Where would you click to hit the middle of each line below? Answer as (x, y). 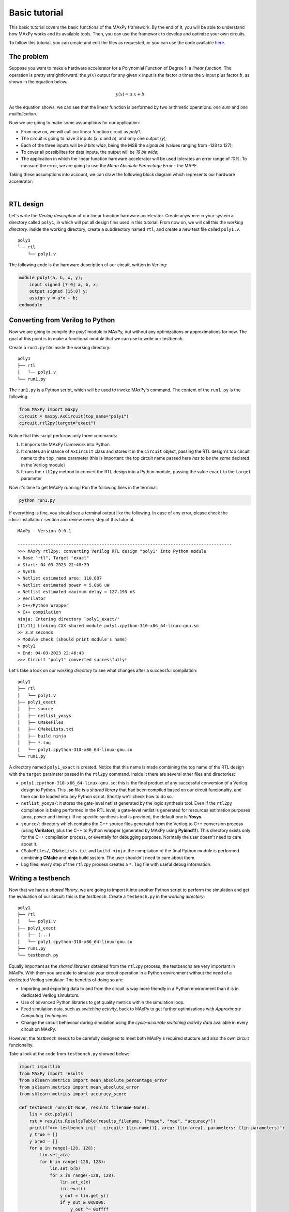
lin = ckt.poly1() (51, 1114)
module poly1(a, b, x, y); (51, 278)
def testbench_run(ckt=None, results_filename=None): (84, 1107)
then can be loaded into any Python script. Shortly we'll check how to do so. (97, 797)
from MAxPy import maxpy (49, 409)
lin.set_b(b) (65, 1169)
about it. (29, 844)
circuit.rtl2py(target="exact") (58, 423)
